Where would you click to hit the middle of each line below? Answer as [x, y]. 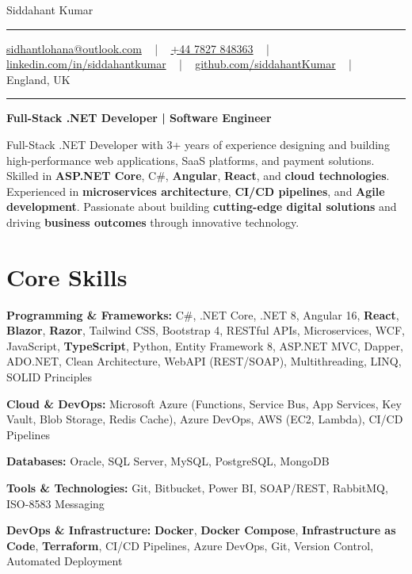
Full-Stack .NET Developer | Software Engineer [139, 118]
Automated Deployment [65, 561]
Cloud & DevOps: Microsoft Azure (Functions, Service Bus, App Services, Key [204, 403]
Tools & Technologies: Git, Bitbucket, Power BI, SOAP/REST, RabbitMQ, [197, 488]
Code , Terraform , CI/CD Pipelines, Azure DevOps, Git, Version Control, [190, 545]
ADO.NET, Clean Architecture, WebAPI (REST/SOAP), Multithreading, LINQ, [204, 361]
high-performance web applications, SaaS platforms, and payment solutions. [191, 160]
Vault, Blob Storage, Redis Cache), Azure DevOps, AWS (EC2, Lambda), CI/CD [205, 419]
